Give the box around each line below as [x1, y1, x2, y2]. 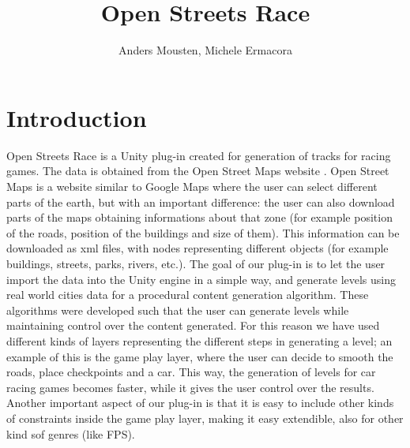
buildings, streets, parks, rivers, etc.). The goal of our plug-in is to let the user [6, 256, 386, 271]
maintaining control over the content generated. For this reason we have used [6, 317, 380, 334]
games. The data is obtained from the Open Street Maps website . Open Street [6, 162, 389, 179]
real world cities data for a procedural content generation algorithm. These [6, 286, 369, 303]
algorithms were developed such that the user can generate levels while [6, 301, 349, 318]
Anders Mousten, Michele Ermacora [118, 42, 292, 58]
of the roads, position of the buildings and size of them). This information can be [6, 224, 400, 241]
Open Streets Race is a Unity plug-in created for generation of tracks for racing [6, 147, 391, 163]
